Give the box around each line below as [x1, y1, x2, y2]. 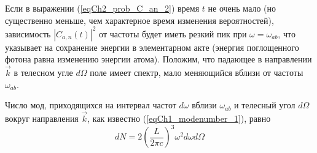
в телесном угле [14, 66, 73, 79]
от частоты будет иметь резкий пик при [99, 27, 247, 40]
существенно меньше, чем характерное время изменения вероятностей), [5, 13, 274, 26]
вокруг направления [5, 112, 79, 125]
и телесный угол [234, 99, 295, 111]
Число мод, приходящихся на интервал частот [5, 99, 176, 111]
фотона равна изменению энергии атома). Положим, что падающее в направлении [5, 53, 312, 65]
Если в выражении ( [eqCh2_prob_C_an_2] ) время [5, 2, 200, 14]
